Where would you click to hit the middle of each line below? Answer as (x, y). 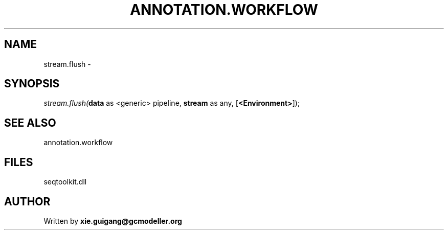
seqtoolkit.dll (65, 182)
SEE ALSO (30, 123)
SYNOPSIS (32, 84)
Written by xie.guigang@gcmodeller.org (113, 221)
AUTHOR (27, 201)
